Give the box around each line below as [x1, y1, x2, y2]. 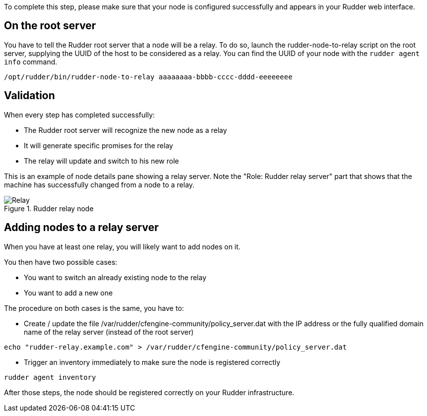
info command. [4, 57, 58, 66]
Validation [4, 89, 55, 102]
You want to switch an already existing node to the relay [24, 273, 207, 282]
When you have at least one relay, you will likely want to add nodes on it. [4, 242, 241, 251]
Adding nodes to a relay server [4, 221, 159, 234]
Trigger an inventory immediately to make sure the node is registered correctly [24, 357, 281, 366]
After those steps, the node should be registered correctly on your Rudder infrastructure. [4, 388, 295, 397]
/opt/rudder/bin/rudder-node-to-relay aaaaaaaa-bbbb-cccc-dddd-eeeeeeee [4, 72, 293, 81]
